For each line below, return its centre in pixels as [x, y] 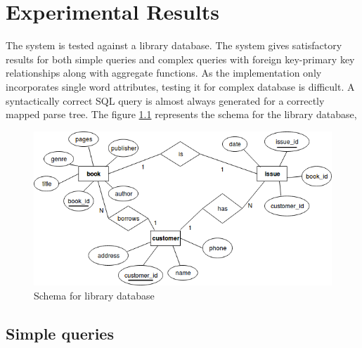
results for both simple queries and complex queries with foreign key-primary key [180, 59]
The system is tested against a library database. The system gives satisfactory [174, 45]
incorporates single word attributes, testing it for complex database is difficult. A [180, 86]
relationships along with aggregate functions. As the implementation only [164, 73]
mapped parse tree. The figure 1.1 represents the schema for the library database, [181, 114]
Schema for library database [94, 295]
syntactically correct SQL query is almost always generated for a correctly [165, 100]
